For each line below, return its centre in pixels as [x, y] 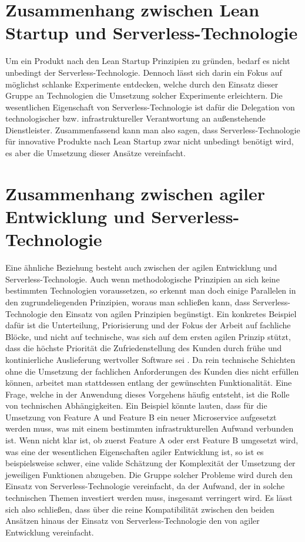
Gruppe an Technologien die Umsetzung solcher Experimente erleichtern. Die [144, 95]
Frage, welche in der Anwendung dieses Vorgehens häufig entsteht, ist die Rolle [148, 394]
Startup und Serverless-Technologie [152, 33]
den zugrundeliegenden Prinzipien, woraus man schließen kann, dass [128, 302]
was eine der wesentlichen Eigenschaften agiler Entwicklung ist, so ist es [135, 451]
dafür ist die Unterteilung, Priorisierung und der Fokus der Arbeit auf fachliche [148, 325]
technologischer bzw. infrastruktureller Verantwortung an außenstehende [135, 118]
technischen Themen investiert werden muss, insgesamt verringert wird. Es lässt [149, 498]
